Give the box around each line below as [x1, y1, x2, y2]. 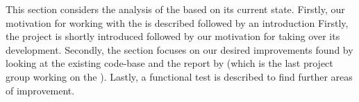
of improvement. [6, 83, 75, 97]
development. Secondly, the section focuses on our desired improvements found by [6, 42, 353, 57]
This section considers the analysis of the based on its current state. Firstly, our [6, 2, 345, 16]
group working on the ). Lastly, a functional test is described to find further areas [6, 69, 353, 83]
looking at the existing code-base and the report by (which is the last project [6, 56, 333, 70]
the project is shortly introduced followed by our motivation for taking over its [6, 29, 340, 43]
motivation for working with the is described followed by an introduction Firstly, [6, 15, 349, 30]
